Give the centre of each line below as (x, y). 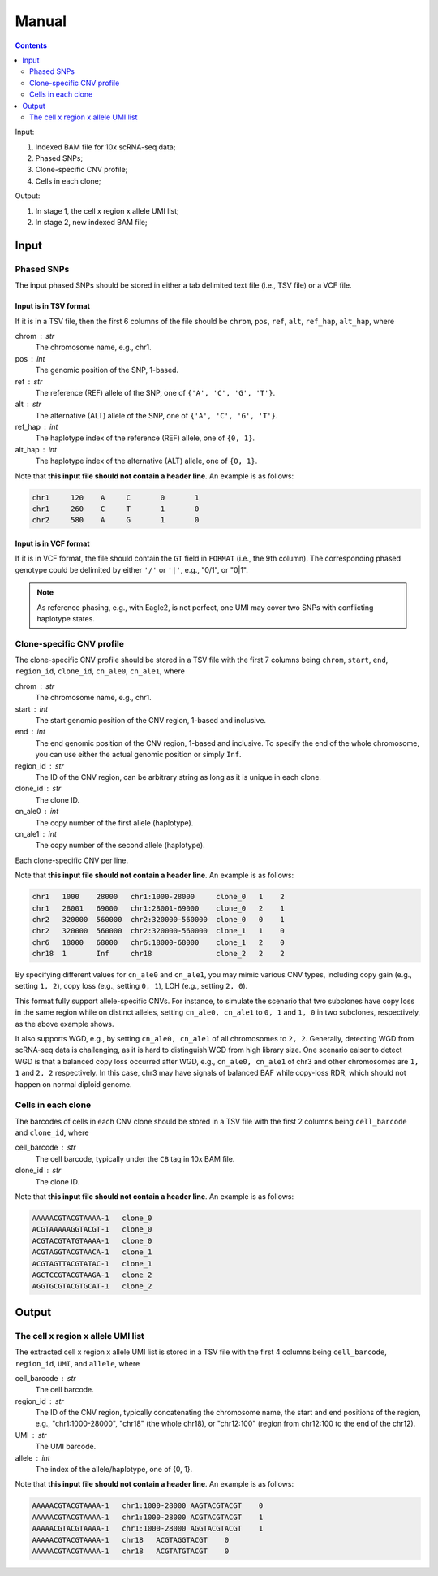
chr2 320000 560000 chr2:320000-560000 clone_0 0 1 (158, 919)
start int (32, 709)
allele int (32, 1457)
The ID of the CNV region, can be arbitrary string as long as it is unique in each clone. (178, 777)
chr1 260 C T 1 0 (116, 509)
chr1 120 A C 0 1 (116, 497)
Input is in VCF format (52, 543)
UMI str (31, 1435)
